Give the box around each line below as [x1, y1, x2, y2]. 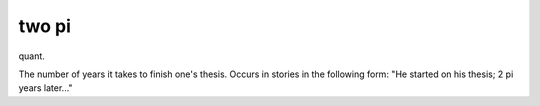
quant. [18, 50, 45, 62]
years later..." [18, 82, 74, 94]
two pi [18, 15, 72, 37]
